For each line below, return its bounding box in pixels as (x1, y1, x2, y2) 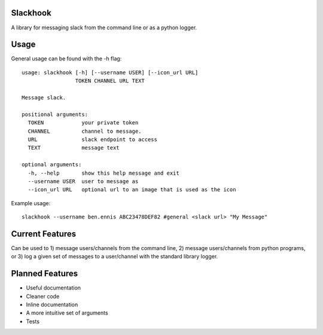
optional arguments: (22, 162, 82, 168)
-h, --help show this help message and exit (28, 169, 179, 176)
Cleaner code (26, 293, 60, 300)
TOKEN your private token (28, 120, 139, 126)
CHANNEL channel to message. (28, 127, 142, 135)
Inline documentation (26, 301, 78, 308)
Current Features (11, 229, 77, 239)
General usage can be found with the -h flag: (11, 55, 122, 62)
